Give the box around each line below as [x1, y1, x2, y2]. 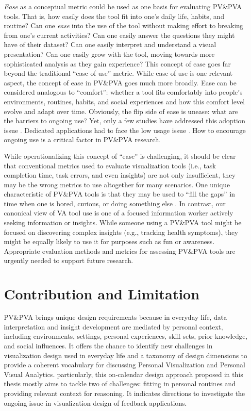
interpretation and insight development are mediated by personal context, [4, 321, 223, 331]
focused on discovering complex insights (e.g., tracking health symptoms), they [4, 227, 238, 237]
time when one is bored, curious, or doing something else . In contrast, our [4, 198, 226, 208]
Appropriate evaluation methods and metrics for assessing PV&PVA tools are [4, 246, 235, 256]
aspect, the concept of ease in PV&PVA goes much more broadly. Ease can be [4, 77, 236, 87]
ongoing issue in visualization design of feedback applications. [4, 397, 187, 408]
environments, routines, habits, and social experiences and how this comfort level [4, 96, 245, 106]
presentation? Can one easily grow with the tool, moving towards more [4, 49, 215, 59]
